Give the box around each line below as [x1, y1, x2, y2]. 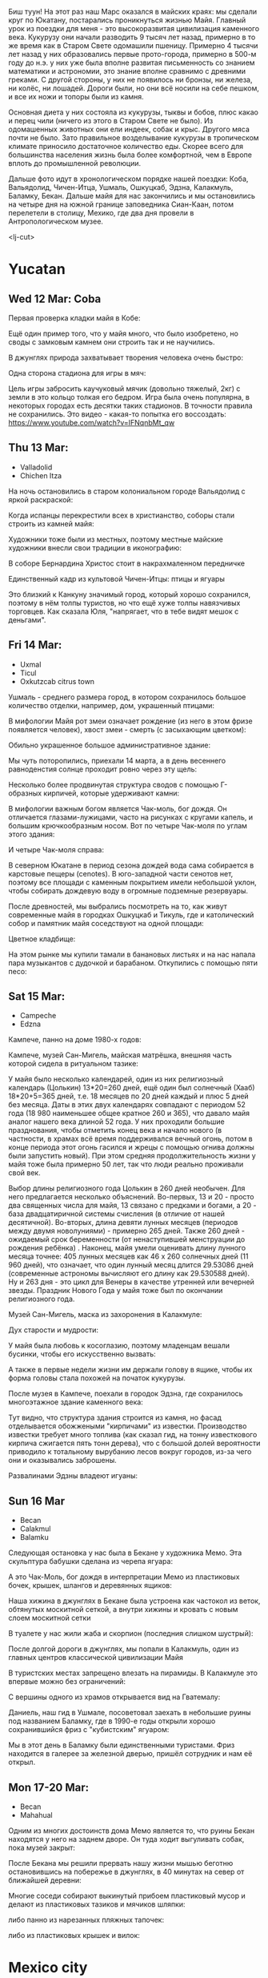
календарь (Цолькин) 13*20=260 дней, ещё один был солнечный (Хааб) [8, 1083, 255, 1093]
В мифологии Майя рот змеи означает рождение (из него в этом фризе [8, 716, 254, 726]
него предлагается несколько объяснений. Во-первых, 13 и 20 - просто [8, 1192, 254, 1202]
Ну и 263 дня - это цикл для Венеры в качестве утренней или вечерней [8, 1277, 254, 1287]
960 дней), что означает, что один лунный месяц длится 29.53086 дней [8, 1260, 254, 1270]
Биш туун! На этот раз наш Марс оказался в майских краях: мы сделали [8, 7, 258, 16]
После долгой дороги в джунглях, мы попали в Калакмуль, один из [8, 1644, 239, 1654]
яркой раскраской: [8, 494, 74, 504]
